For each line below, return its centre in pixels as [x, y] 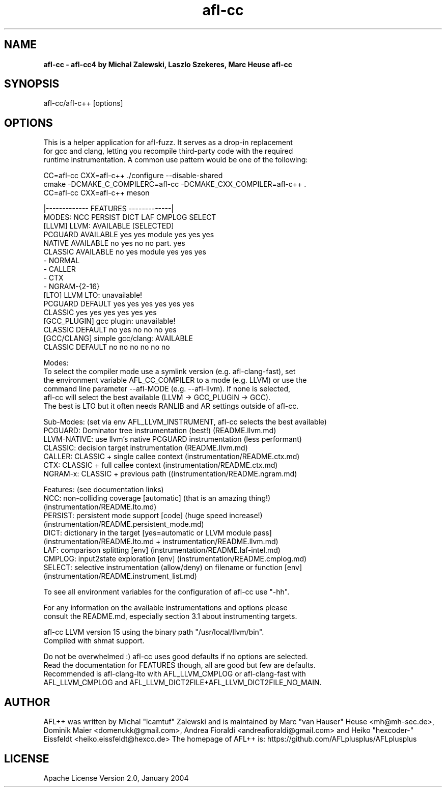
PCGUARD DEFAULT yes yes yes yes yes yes [119, 304]
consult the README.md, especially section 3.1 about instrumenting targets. [170, 616]
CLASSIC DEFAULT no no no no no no [107, 347]
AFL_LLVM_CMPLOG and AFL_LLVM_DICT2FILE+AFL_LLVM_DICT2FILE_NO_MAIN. [183, 683]
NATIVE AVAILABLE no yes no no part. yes [114, 243]
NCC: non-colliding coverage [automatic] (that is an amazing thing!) [157, 498]
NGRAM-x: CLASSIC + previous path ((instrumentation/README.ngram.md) [170, 474]
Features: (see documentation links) [104, 490]
